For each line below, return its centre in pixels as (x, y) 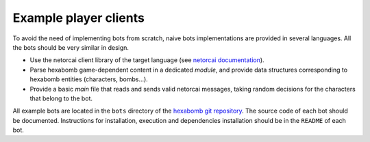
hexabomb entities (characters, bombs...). (89, 79)
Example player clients (79, 18)
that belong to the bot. (61, 98)
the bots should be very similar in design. (71, 47)
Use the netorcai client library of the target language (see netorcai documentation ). (147, 60)
